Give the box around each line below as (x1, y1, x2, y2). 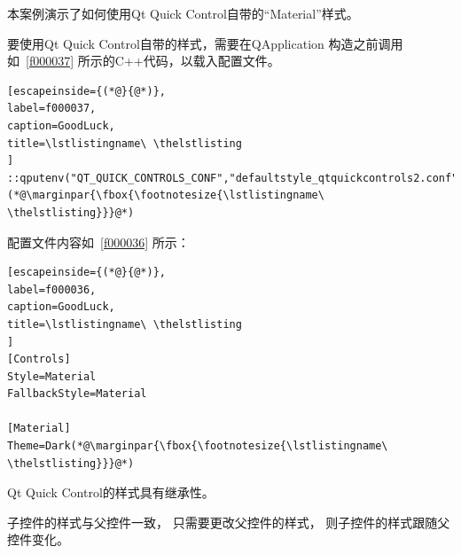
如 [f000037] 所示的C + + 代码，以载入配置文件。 (7, 51, 280, 70)
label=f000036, (7, 283, 97, 296)
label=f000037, (7, 102, 97, 115)
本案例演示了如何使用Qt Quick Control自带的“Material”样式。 (7, 4, 359, 22)
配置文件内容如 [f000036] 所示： (7, 232, 190, 251)
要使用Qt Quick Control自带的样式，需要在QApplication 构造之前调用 (7, 34, 403, 52)
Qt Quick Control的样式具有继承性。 (7, 483, 215, 502)
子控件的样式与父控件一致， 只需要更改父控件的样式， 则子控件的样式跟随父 (7, 512, 450, 531)
